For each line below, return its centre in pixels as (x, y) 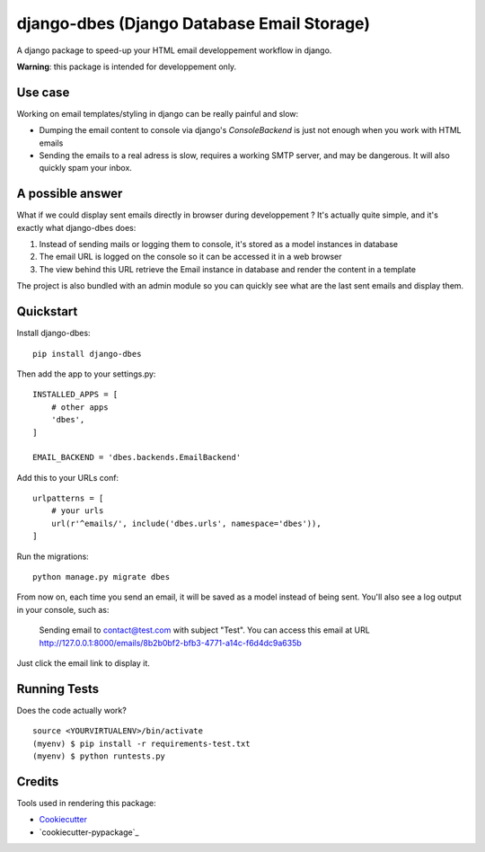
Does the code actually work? (72, 710)
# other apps (79, 407)
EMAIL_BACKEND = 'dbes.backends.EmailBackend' (137, 457)
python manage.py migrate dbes (101, 577)
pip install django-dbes (87, 354)
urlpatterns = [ (68, 498)
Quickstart (47, 311)
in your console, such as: (63, 609)
